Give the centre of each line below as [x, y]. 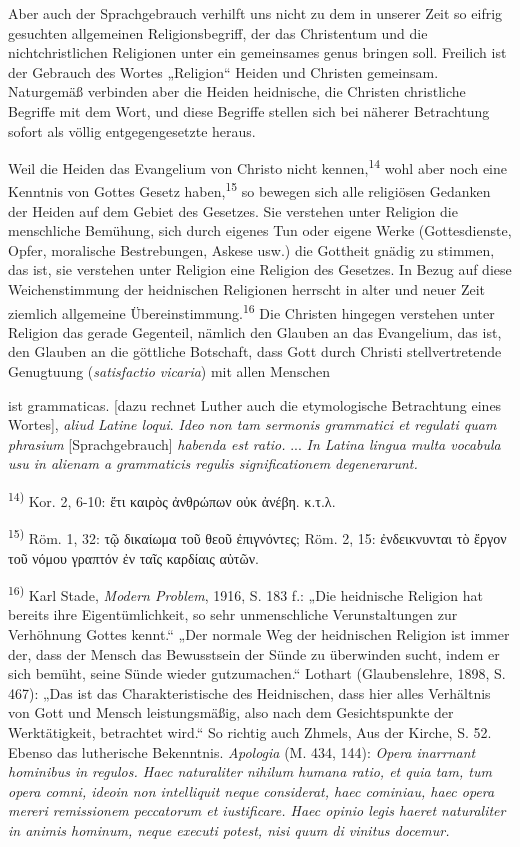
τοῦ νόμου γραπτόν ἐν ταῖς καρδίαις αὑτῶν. [133, 557]
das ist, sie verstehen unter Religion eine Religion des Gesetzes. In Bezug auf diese [260, 269]
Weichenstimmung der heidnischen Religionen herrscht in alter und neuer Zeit [247, 289]
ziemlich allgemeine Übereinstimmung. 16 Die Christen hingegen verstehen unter [251, 311]
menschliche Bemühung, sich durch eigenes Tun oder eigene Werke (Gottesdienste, [260, 230]
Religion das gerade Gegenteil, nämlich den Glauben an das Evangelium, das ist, [255, 331]
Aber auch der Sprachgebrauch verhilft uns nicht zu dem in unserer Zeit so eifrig [255, 13]
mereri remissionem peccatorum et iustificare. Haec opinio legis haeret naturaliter [257, 810]
